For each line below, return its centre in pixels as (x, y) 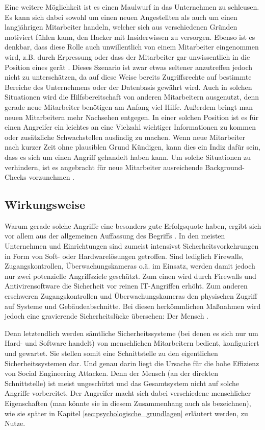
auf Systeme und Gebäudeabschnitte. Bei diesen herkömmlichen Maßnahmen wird (133, 306)
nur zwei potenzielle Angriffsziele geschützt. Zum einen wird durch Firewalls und (130, 276)
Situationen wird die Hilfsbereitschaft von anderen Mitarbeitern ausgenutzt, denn (132, 97)
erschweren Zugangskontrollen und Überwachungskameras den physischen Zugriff (131, 296)
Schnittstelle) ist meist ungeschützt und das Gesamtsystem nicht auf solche (122, 383)
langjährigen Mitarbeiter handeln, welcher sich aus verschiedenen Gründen (121, 27)
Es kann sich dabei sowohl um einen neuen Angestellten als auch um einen (121, 17)
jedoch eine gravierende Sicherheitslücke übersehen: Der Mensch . (107, 316)
